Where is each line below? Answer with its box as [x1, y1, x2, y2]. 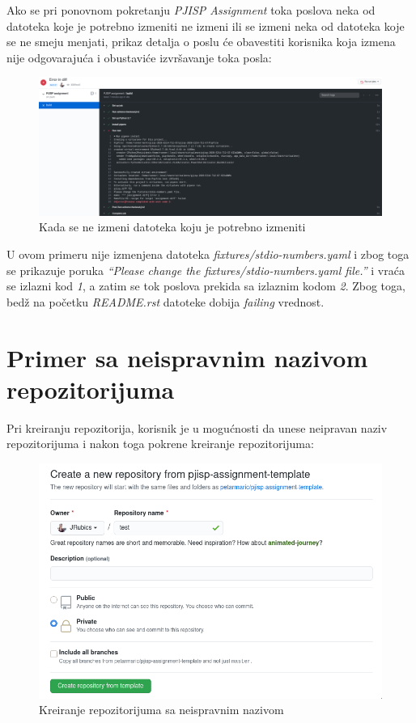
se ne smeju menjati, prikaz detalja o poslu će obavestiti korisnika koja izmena [6, 33, 396, 50]
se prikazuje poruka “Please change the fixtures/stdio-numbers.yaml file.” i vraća [6, 261, 405, 278]
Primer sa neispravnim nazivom [6, 340, 368, 374]
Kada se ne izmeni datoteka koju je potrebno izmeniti [39, 218, 306, 235]
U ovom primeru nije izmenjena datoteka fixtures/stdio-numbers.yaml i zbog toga [6, 245, 410, 262]
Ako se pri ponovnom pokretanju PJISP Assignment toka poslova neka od [6, 2, 376, 18]
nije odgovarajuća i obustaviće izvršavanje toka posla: [6, 49, 272, 66]
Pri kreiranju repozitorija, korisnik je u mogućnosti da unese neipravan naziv [6, 419, 388, 436]
